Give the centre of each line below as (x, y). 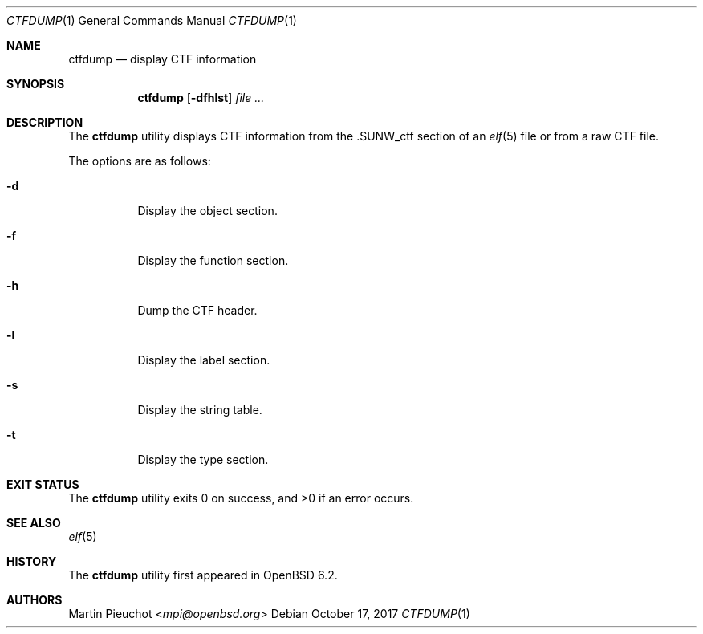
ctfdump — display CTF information (163, 59)
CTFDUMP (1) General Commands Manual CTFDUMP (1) (152, 20)
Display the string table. (200, 410)
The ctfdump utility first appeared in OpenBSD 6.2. (203, 575)
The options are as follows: (140, 161)
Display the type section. (203, 459)
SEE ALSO (34, 523)
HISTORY (32, 561)
